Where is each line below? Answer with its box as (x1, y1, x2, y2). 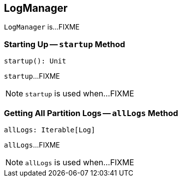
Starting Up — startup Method (4, 39, 125, 49)
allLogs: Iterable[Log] (4, 125, 95, 134)
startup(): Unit (4, 57, 66, 65)
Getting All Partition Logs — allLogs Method (4, 108, 179, 118)
